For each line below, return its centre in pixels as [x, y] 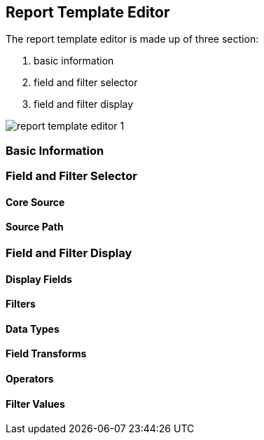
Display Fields [39, 279]
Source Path [35, 227]
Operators [30, 379]
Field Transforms [46, 354]
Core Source [35, 202]
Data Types [33, 329]
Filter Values [35, 404]
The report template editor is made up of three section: [132, 39]
